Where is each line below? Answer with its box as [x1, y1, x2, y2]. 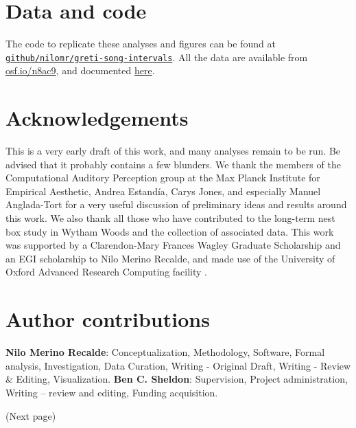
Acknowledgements [5, 104, 189, 132]
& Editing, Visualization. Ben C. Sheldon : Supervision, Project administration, [5, 372, 348, 386]
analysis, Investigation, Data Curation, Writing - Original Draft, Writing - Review [5, 358, 351, 372]
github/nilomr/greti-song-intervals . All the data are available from [5, 49, 308, 64]
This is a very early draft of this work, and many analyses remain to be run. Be [5, 144, 341, 158]
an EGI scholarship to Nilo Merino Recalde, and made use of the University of [5, 251, 335, 265]
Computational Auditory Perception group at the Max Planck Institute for [5, 170, 320, 185]
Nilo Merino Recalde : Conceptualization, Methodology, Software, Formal [5, 345, 325, 359]
